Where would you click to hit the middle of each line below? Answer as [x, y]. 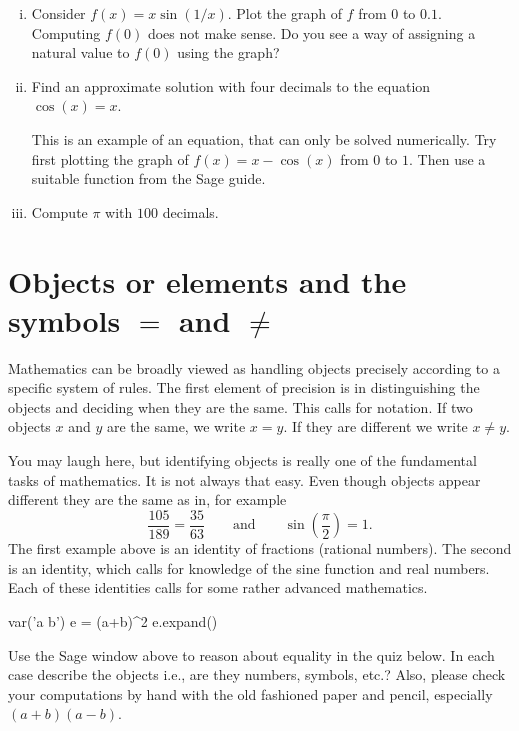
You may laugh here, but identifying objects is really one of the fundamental [242, 460]
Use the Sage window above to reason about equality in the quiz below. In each [251, 654]
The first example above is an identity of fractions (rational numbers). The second [260, 548]
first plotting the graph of [110, 158]
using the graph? [228, 52]
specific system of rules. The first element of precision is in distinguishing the [244, 387]
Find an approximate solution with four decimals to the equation [231, 85]
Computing [66, 32]
